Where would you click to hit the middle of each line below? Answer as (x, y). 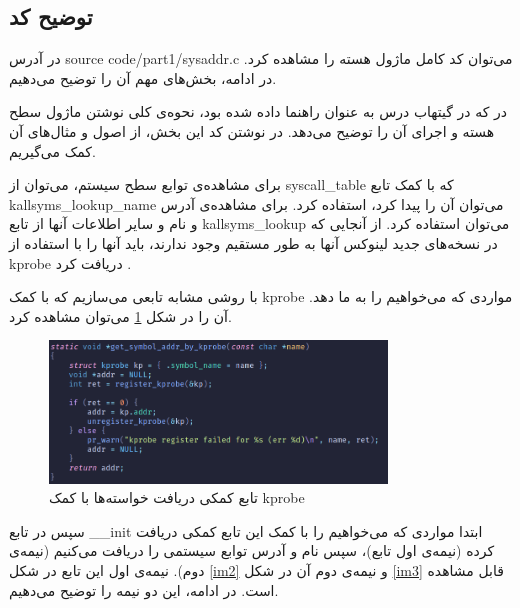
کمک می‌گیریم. (52, 150)
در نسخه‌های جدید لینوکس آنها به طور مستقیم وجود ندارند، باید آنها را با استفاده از (253, 242)
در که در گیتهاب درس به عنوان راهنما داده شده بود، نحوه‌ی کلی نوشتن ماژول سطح (258, 111)
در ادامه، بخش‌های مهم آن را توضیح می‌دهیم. (143, 77)
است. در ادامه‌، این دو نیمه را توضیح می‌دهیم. (144, 589)
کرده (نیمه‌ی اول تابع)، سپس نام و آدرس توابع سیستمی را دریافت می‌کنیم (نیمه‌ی (252, 550)
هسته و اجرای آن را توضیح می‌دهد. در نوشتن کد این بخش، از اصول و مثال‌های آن (252, 130)
